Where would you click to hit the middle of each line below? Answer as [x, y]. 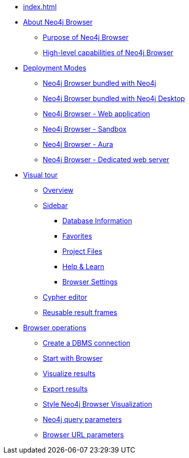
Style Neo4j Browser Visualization [97, 404]
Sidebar [55, 205]
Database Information [97, 221]
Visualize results [69, 373]
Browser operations [55, 328]
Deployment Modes [55, 68]
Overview [58, 190]
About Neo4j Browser [58, 22]
